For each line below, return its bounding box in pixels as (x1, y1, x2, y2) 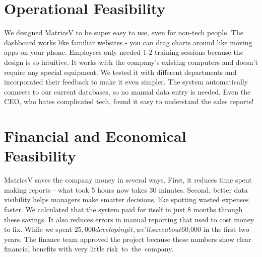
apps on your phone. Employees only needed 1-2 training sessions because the (4, 47, 243, 57)
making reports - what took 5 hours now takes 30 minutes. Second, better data (4, 184, 248, 195)
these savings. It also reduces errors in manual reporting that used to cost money (4, 214, 254, 224)
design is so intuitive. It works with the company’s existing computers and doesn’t (4, 56, 258, 67)
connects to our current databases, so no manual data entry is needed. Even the (4, 86, 251, 97)
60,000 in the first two (181, 224, 249, 234)
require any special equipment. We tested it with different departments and (4, 66, 237, 77)
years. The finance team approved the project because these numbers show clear (4, 233, 251, 244)
